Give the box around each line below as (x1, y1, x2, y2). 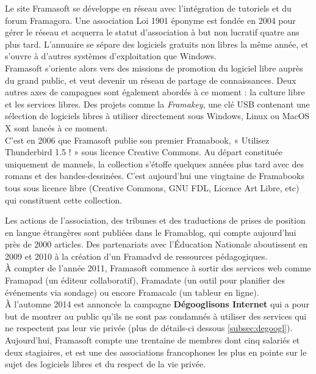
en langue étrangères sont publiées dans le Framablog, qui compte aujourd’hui (5, 226, 296, 238)
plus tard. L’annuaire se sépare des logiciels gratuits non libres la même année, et (5, 37, 309, 50)
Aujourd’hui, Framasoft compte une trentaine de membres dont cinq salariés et (5, 334, 300, 346)
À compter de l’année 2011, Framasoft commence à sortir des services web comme (5, 262, 311, 274)
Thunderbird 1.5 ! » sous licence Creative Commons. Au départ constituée (5, 145, 283, 158)
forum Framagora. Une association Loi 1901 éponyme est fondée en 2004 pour (5, 13, 296, 26)
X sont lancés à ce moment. (5, 121, 108, 134)
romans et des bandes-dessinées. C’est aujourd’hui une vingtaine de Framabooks (5, 169, 304, 182)
